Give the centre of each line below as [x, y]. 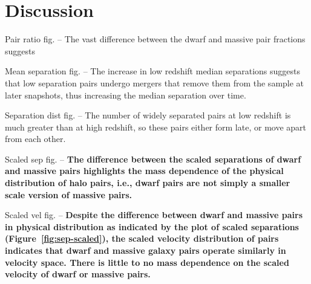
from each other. [35, 139]
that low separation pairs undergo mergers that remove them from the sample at [155, 82]
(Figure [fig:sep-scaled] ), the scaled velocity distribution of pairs [142, 238]
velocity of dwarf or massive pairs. [78, 274]
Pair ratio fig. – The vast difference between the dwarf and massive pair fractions [155, 39]
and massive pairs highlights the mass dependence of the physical [144, 171]
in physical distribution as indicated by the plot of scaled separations [152, 226]
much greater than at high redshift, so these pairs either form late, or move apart [155, 127]
